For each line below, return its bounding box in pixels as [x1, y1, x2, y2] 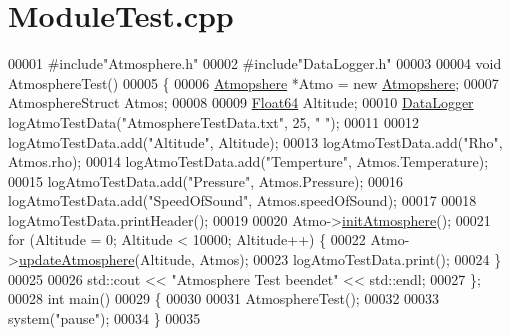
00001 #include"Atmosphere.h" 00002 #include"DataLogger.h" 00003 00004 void [8, 53, 502, 74]
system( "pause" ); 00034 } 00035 [8, 307, 201, 328]
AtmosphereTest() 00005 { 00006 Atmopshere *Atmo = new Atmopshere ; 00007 [8, 72, 499, 93]
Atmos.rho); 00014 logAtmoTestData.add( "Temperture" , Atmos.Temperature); [8, 151, 489, 172]
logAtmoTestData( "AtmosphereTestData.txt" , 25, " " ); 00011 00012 [8, 111, 419, 132]
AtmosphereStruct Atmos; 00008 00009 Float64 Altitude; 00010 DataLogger [8, 92, 474, 113]
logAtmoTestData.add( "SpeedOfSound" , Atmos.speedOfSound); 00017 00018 [8, 190, 477, 211]
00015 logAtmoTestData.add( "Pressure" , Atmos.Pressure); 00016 [8, 170, 404, 191]
